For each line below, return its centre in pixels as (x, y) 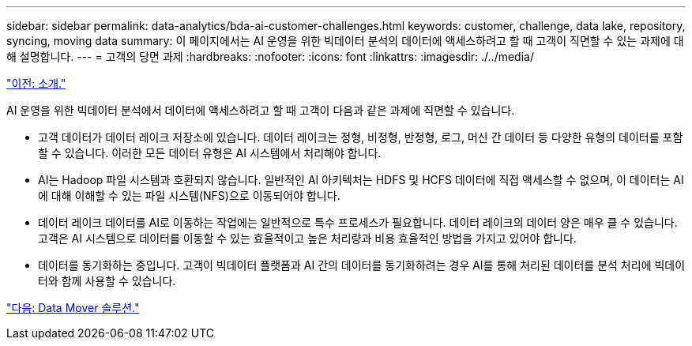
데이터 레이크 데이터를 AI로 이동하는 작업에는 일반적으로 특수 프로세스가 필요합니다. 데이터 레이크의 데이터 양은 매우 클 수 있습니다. (358, 222)
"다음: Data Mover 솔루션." (73, 308)
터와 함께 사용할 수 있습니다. (107, 281)
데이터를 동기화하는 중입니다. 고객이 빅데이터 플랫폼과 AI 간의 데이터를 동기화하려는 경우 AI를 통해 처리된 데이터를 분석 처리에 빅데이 (362, 265)
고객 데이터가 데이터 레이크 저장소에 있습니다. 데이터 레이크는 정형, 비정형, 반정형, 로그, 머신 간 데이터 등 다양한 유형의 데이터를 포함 (361, 137)
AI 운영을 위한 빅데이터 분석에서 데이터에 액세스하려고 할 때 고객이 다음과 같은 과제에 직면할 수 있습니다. (261, 110)
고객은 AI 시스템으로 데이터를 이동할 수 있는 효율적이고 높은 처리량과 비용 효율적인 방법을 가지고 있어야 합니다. (307, 238)
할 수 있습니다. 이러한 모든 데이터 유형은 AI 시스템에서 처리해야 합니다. (210, 153)
